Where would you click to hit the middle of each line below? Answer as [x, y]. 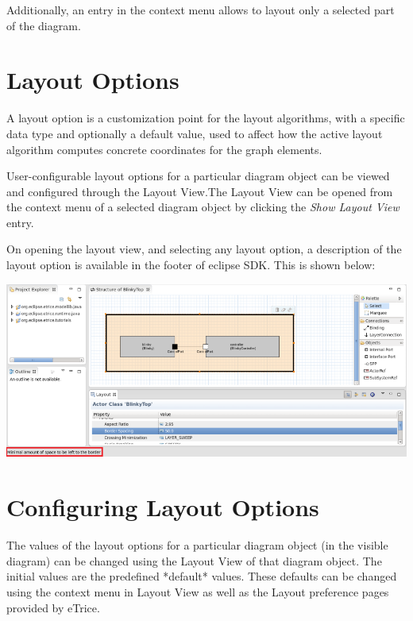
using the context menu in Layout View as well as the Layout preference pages [198, 591]
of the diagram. [44, 25]
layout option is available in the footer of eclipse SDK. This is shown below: [191, 265]
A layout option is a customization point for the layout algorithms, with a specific [206, 118]
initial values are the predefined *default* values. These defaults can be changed [202, 576]
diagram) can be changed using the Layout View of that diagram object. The [194, 560]
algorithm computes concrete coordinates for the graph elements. [164, 149]
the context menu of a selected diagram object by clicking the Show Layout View [203, 207]
